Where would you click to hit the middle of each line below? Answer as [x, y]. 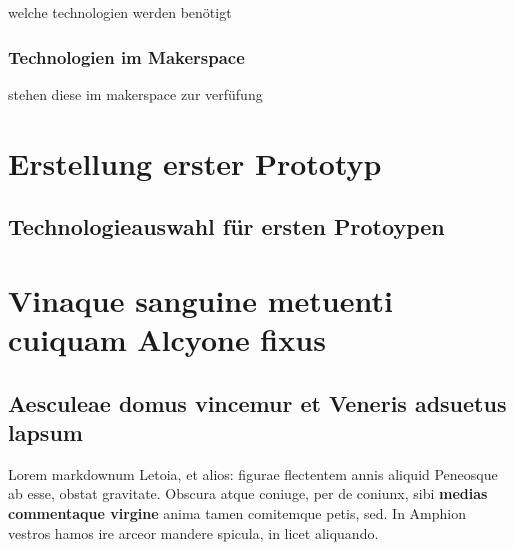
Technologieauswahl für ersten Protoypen [226, 226]
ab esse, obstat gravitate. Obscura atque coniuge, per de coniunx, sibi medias [248, 493]
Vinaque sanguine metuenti [200, 299]
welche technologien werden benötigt [120, 12]
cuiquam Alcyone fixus [167, 338]
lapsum [45, 431]
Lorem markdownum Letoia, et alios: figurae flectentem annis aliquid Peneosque [253, 473]
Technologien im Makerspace [126, 56]
